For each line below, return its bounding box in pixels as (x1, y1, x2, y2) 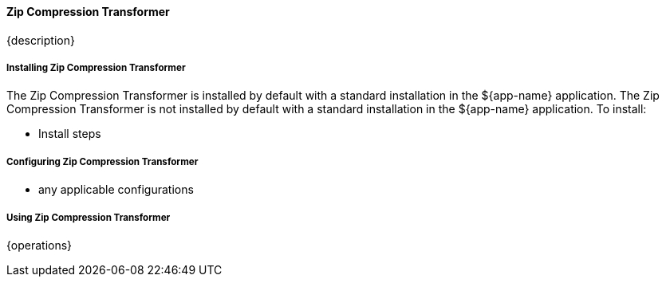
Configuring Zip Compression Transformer (6, 155, 199, 167)
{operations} (6, 238, 73, 252)
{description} (6, 33, 75, 47)
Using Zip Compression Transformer (6, 211, 171, 223)
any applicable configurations (38, 183, 194, 197)
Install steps (38, 127, 101, 141)
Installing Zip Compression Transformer (6, 62, 186, 73)
